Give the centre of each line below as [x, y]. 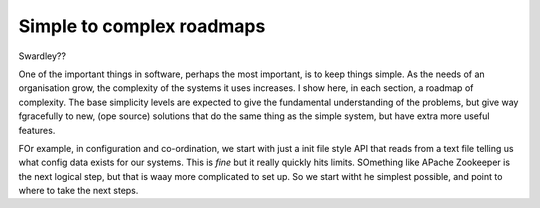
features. [37, 130]
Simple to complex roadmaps [142, 26]
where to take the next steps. [78, 191]
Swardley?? [42, 56]
